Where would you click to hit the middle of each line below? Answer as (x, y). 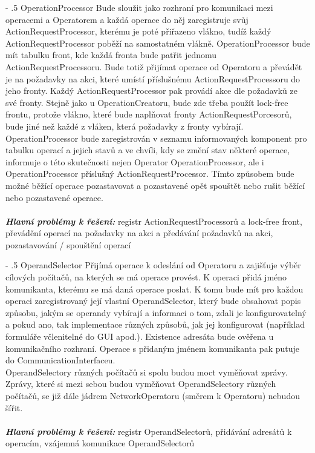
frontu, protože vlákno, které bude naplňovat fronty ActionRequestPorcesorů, (149, 114)
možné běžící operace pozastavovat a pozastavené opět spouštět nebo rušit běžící (155, 185)
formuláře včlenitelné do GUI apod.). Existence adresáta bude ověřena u (140, 336)
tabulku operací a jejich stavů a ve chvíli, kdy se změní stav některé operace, (148, 150)
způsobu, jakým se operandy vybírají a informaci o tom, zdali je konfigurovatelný (156, 312)
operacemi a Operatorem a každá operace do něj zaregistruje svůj (127, 19)
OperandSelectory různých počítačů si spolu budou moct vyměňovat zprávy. (147, 372)
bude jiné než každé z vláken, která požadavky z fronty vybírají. (125, 126)
